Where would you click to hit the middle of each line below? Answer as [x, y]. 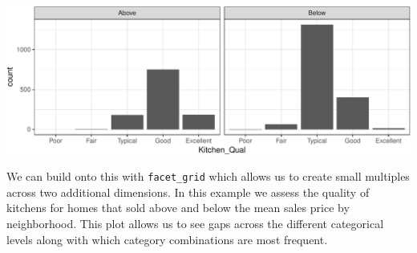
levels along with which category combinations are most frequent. [167, 239]
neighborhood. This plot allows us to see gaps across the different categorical [195, 224]
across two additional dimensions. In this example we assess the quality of [188, 192]
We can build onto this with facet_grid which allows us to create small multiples [208, 176]
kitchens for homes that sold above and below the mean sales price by [178, 208]
